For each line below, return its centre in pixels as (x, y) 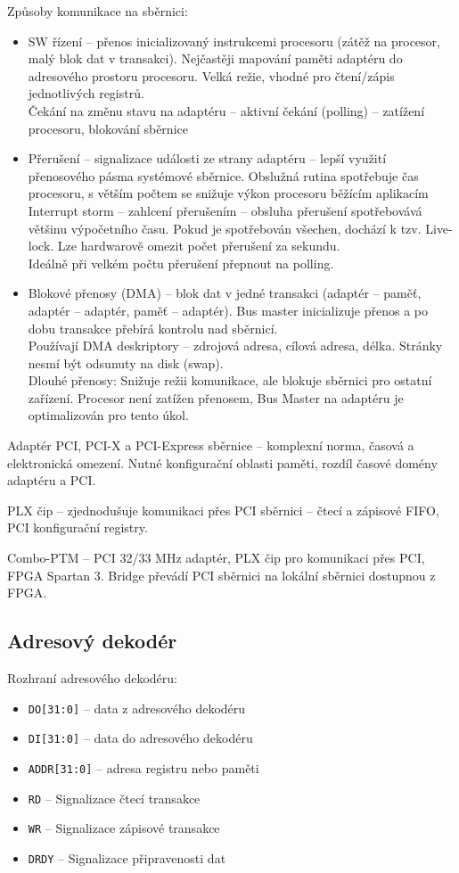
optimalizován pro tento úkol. (108, 415)
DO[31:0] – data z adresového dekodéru (137, 708)
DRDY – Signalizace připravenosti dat (127, 857)
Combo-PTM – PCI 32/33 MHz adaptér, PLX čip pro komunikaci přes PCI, (216, 558)
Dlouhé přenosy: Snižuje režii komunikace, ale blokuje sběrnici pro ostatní (230, 380)
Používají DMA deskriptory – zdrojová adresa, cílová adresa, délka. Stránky (235, 346)
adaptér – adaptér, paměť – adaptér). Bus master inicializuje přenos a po (228, 310)
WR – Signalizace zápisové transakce (124, 828)
